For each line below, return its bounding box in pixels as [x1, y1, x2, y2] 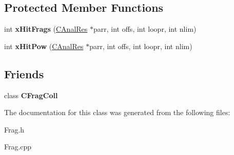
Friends [4, 65, 44, 81]
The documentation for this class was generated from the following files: [4, 107, 230, 118]
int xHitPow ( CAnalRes [4, 40, 84, 51]
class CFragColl [4, 90, 58, 100]
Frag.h [4, 124, 25, 135]
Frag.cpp [4, 141, 32, 152]
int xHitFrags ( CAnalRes [4, 24, 88, 34]
